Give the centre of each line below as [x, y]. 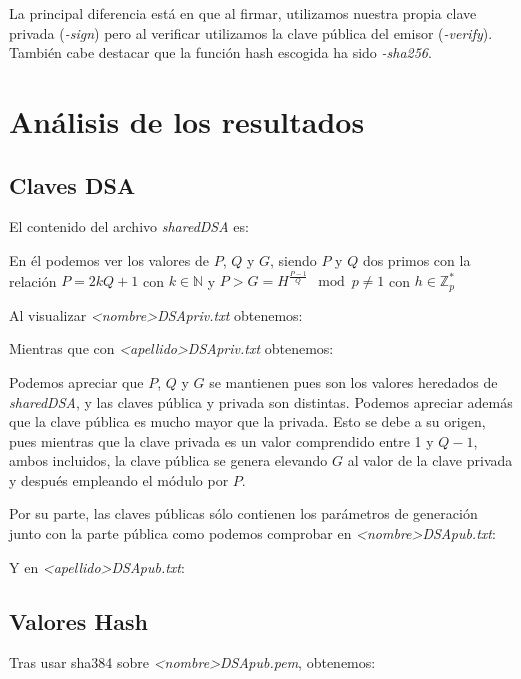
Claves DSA [72, 184]
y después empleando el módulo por [119, 479]
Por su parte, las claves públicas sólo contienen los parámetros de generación [243, 513]
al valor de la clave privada [430, 460]
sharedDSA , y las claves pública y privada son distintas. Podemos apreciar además [261, 401]
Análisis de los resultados [187, 120]
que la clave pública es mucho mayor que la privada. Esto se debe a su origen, [247, 421]
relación [33, 280]
